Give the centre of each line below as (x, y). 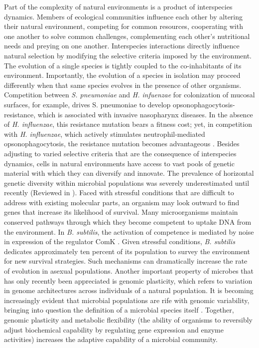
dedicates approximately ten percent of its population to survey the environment (127, 251)
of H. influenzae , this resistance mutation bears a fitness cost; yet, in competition (128, 124)
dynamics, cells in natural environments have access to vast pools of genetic (119, 163)
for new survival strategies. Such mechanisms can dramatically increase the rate (126, 261)
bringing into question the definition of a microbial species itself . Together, (119, 310)
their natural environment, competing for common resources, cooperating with (124, 26)
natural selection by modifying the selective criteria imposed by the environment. (128, 55)
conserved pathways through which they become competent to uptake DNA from (128, 222)
